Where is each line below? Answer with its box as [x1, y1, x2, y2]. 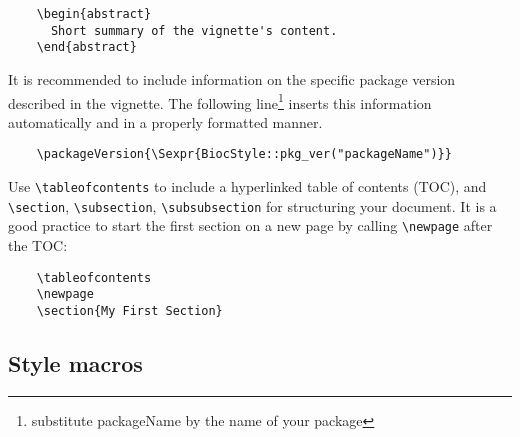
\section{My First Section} [36, 303, 223, 318]
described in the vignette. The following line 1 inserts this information [8, 89, 432, 113]
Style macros [8, 347, 143, 378]
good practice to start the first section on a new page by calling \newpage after [8, 215, 493, 236]
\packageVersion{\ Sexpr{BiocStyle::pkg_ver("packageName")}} [36, 147, 452, 162]
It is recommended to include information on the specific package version [8, 68, 456, 89]
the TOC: [8, 235, 68, 256]
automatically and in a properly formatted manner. [8, 111, 323, 132]
